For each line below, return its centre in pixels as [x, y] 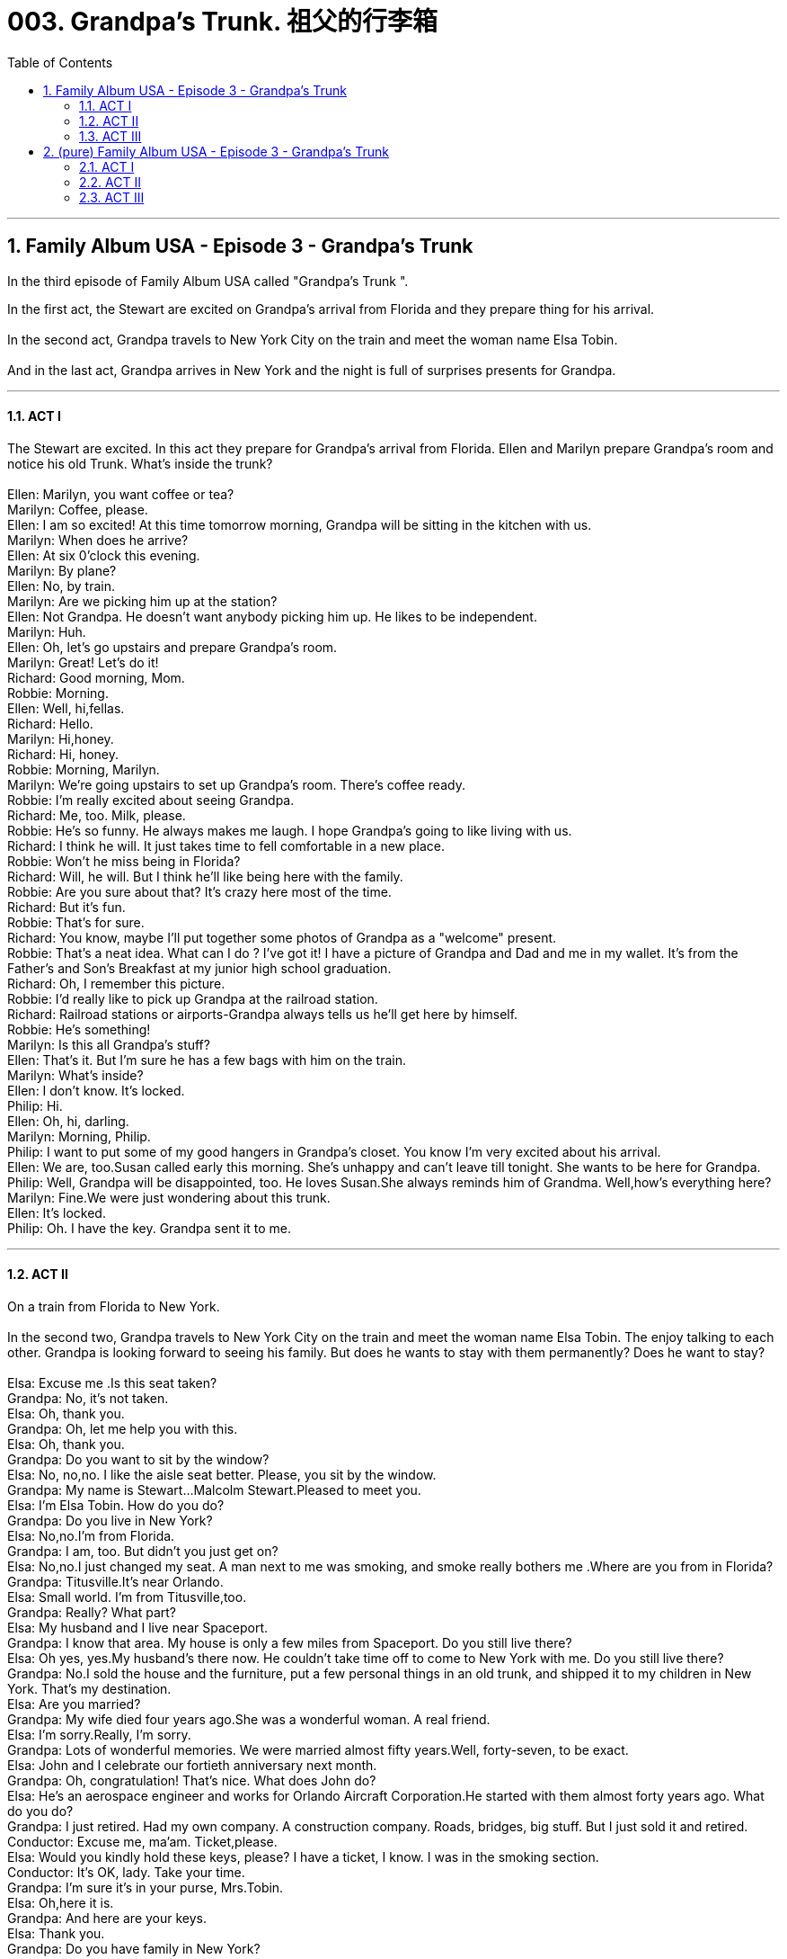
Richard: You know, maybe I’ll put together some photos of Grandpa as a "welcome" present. [282, 937]
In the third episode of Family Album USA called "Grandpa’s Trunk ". [208, 281]
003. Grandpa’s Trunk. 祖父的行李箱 [223, 22]
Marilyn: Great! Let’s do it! [83, 662]
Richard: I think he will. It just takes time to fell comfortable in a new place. [226, 845]
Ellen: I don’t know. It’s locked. [96, 1090]
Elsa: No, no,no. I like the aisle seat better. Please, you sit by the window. [222, 1475]
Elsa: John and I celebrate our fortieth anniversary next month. [192, 1766]
